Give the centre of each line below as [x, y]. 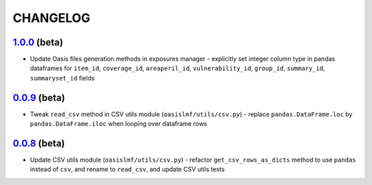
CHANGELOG [52, 18]
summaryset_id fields [62, 78]
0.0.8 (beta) [39, 143]
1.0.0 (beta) [38, 42]
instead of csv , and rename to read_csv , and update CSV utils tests [127, 169]
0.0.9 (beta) [39, 97]
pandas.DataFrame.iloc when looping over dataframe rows [118, 124]
